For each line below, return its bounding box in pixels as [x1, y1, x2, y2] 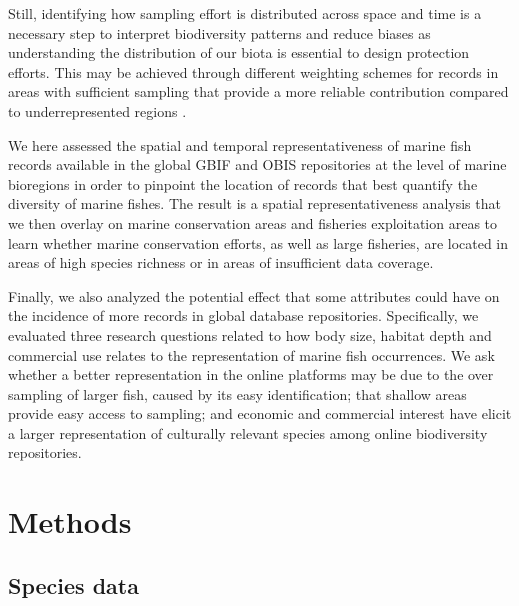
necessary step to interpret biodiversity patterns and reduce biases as [8, 22, 431, 43]
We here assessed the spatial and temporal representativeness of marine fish [8, 134, 472, 155]
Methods [8, 501, 132, 542]
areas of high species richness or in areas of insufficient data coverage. [8, 252, 434, 273]
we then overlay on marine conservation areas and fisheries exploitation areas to [8, 212, 498, 233]
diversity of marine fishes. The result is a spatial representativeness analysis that [8, 193, 501, 214]
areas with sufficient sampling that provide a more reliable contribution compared [8, 81, 509, 102]
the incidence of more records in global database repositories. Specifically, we [8, 305, 479, 326]
